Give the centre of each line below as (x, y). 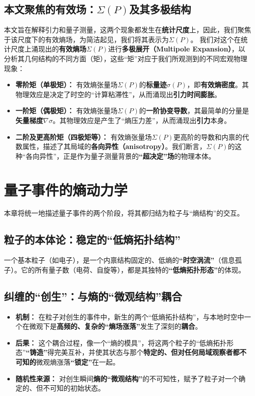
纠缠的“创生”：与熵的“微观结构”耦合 (93, 296)
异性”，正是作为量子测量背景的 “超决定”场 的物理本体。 (127, 156)
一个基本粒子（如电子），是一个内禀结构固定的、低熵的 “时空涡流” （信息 (119, 260)
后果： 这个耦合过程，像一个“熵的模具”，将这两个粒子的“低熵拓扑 (121, 342)
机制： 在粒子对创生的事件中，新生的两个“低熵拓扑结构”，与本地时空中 (130, 316)
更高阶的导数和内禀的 (208, 136)
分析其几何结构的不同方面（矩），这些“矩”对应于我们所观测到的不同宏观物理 (126, 58)
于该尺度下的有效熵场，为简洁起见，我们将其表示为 (86, 39)
